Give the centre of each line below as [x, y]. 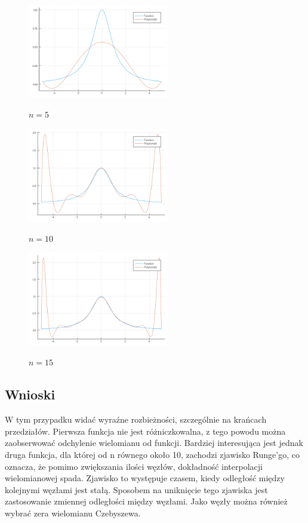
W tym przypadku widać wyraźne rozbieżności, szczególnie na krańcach [136, 419]
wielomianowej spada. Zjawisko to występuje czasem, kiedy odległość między [145, 478]
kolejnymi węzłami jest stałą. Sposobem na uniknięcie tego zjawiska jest [136, 489]
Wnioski [30, 394]
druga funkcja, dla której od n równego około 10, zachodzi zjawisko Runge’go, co [152, 454]
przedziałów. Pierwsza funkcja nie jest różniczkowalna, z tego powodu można [145, 431]
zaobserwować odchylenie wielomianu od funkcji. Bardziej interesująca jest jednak [154, 443]
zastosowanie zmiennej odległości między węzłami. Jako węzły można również [146, 501]
